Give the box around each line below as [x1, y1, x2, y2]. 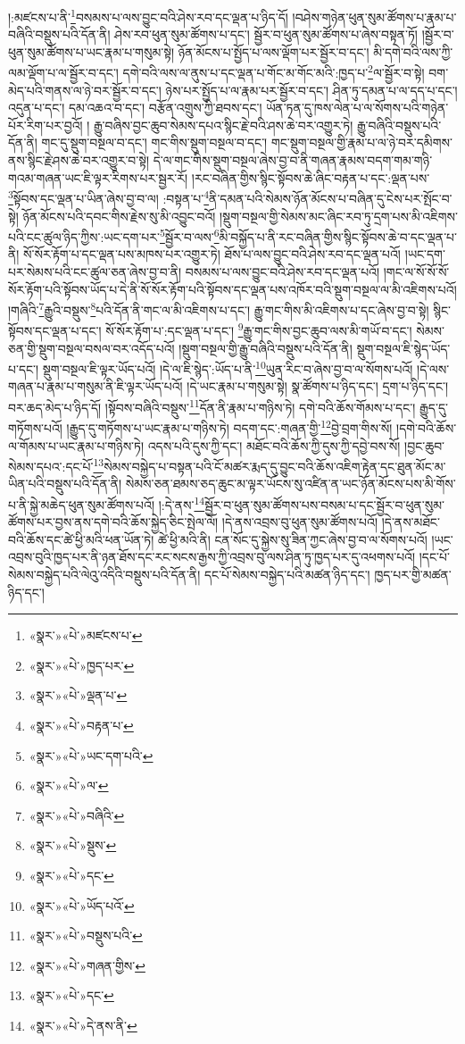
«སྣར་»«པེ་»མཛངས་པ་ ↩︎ [29, 626, 143, 645]
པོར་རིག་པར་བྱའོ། [8, 115, 83, 134]
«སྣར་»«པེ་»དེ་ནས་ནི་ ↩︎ [29, 1015, 137, 1034]
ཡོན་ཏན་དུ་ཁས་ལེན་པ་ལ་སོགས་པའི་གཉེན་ [266, 98, 449, 117]
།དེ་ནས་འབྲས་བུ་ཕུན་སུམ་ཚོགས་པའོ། [221, 513, 378, 531]
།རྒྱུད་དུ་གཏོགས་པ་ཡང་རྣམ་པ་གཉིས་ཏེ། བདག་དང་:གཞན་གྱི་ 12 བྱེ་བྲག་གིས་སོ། [66, 416, 393, 437]
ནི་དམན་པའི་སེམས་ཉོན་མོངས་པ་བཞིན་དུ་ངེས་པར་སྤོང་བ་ [209, 188, 453, 207]
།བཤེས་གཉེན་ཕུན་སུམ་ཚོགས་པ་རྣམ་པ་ [292, 7, 457, 26]
